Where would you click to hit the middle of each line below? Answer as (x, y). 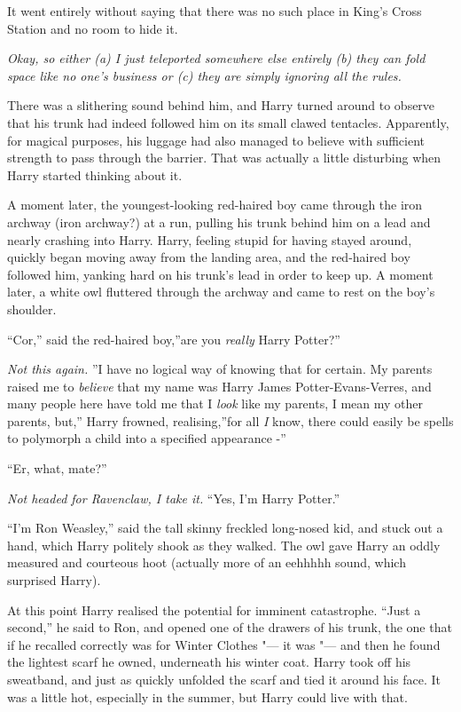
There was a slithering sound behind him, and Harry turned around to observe (221, 105)
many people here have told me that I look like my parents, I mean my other (215, 403)
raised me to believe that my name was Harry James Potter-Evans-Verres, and (219, 386)
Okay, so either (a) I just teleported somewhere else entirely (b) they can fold (216, 58)
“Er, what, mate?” (57, 468)
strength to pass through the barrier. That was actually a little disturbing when (224, 158)
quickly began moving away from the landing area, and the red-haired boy (209, 257)
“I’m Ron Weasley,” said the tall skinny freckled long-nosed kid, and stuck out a (225, 528)
